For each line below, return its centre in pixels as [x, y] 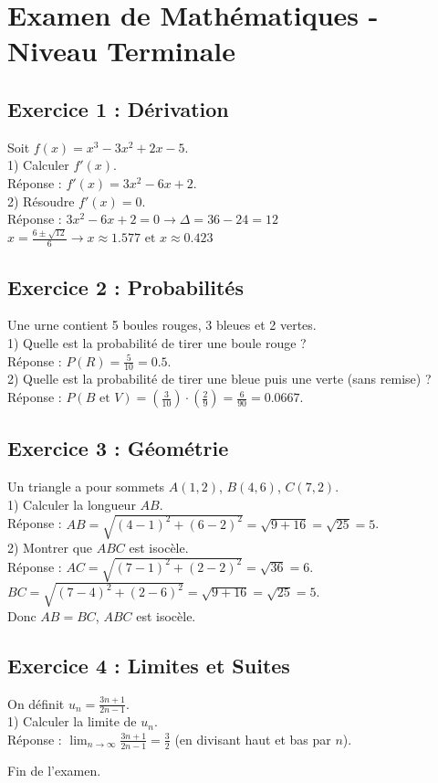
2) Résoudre [41, 201]
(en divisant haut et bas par [253, 739]
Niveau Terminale [121, 51]
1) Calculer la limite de [72, 721]
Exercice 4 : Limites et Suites [149, 665]
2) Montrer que [50, 548]
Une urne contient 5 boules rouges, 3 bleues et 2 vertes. [162, 325]
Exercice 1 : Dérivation [118, 108]
